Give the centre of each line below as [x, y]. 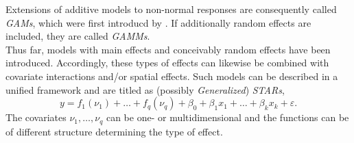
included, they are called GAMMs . [78, 36]
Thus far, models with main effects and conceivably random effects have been [168, 49]
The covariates [36, 117]
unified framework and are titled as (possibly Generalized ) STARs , [145, 89]
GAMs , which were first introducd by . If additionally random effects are [158, 22]
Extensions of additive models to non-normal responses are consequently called [171, 9]
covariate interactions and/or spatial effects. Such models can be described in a [172, 76]
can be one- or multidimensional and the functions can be [227, 117]
